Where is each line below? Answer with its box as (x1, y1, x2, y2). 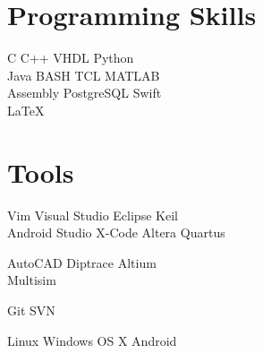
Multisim (7, 271, 56, 289)
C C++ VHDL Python (7, 48, 134, 67)
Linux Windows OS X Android (7, 331, 177, 349)
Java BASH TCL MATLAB (7, 65, 160, 84)
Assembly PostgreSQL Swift (7, 83, 162, 102)
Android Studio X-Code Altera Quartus (7, 223, 225, 242)
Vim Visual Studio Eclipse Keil (7, 205, 178, 224)
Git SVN (7, 301, 55, 319)
